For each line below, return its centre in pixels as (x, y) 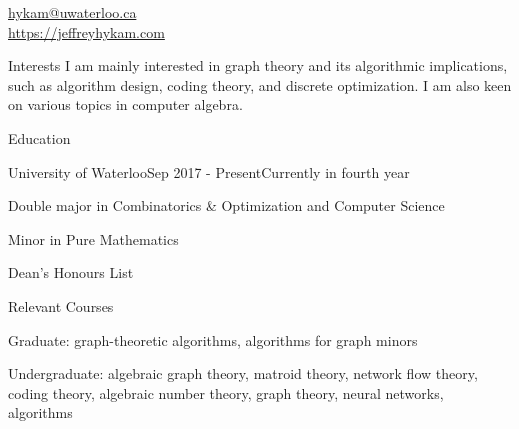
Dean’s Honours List (71, 272)
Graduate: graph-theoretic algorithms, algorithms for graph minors (213, 339)
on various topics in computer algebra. (125, 104)
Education (39, 137)
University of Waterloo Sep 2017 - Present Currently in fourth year (209, 171)
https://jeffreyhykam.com (86, 31)
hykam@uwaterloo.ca (72, 12)
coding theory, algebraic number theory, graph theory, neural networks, (226, 392)
